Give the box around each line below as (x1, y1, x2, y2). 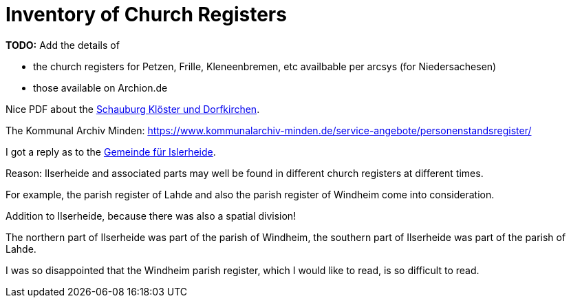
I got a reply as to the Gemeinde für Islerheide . (6, 145, 216, 158)
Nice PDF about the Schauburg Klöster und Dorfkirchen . (6, 103, 260, 115)
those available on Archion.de (33, 81, 168, 94)
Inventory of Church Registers (6, 3, 287, 26)
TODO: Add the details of (6, 39, 120, 51)
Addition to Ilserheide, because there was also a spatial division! (6, 209, 297, 222)
